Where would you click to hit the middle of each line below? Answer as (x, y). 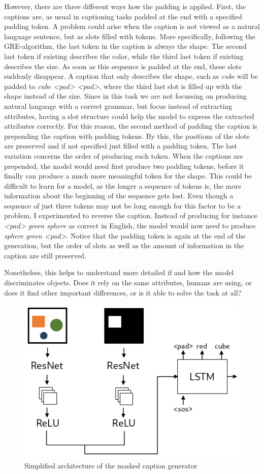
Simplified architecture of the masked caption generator (111, 465)
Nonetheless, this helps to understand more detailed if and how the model (119, 272)
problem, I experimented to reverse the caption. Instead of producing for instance (131, 215)
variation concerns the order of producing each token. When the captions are (124, 155)
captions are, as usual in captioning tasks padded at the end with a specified (123, 16)
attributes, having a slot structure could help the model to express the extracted (129, 116)
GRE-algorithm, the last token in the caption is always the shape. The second (125, 46)
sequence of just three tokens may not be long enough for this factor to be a (122, 205)
